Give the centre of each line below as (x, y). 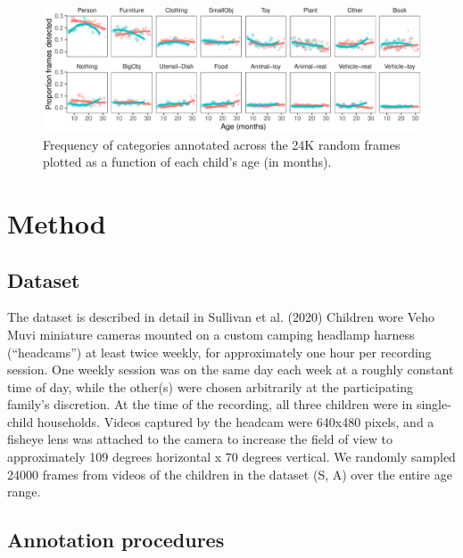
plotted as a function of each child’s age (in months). (187, 162)
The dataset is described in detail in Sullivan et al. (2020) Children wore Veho (221, 317)
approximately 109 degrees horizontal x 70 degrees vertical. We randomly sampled (231, 457)
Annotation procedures (116, 540)
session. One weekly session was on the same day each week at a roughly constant (231, 369)
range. (24, 492)
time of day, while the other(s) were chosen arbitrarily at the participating (211, 386)
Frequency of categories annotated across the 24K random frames (222, 144)
